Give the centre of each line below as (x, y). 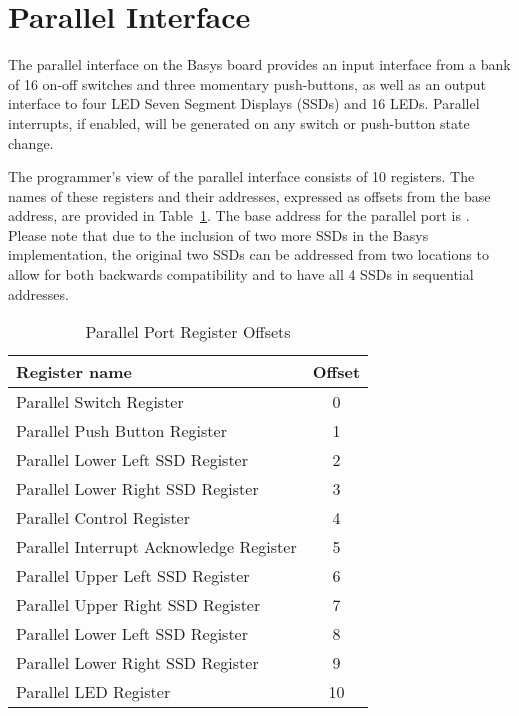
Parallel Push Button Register (121, 431)
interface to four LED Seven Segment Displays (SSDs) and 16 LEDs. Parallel (244, 103)
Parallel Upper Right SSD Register (138, 605)
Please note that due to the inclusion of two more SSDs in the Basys (218, 234)
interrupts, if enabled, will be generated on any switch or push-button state (239, 122)
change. (31, 142)
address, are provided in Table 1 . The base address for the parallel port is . (239, 215)
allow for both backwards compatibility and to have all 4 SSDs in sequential (241, 274)
